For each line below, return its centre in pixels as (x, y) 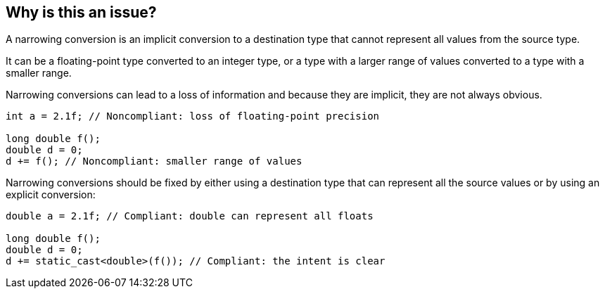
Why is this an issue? (81, 12)
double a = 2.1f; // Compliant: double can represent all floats (190, 216)
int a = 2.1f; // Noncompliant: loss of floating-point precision (193, 116)
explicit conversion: (51, 195)
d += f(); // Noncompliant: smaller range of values (154, 161)
